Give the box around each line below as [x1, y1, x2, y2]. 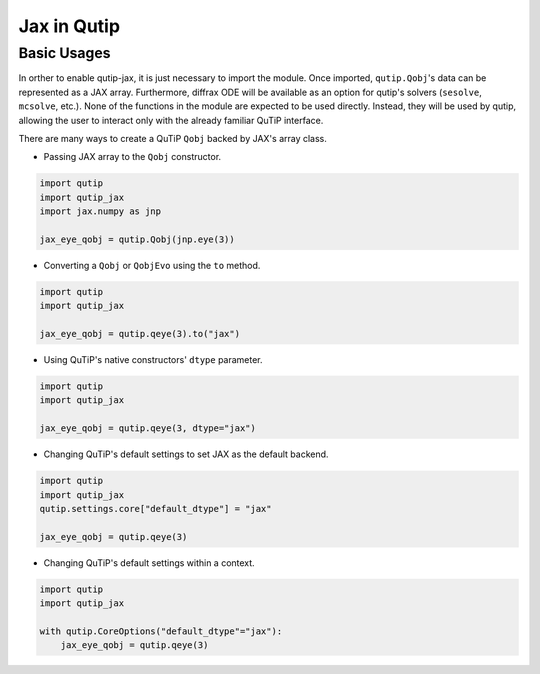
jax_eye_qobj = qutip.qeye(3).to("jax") [39, 328, 240, 340]
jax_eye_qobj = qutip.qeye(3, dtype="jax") [39, 423, 257, 434]
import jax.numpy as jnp [39, 206, 162, 217]
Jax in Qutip [18, 15, 120, 37]
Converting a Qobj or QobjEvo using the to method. [43, 259, 261, 271]
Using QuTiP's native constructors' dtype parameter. [43, 354, 264, 366]
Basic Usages [18, 44, 111, 62]
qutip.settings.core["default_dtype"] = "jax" [39, 503, 272, 514]
